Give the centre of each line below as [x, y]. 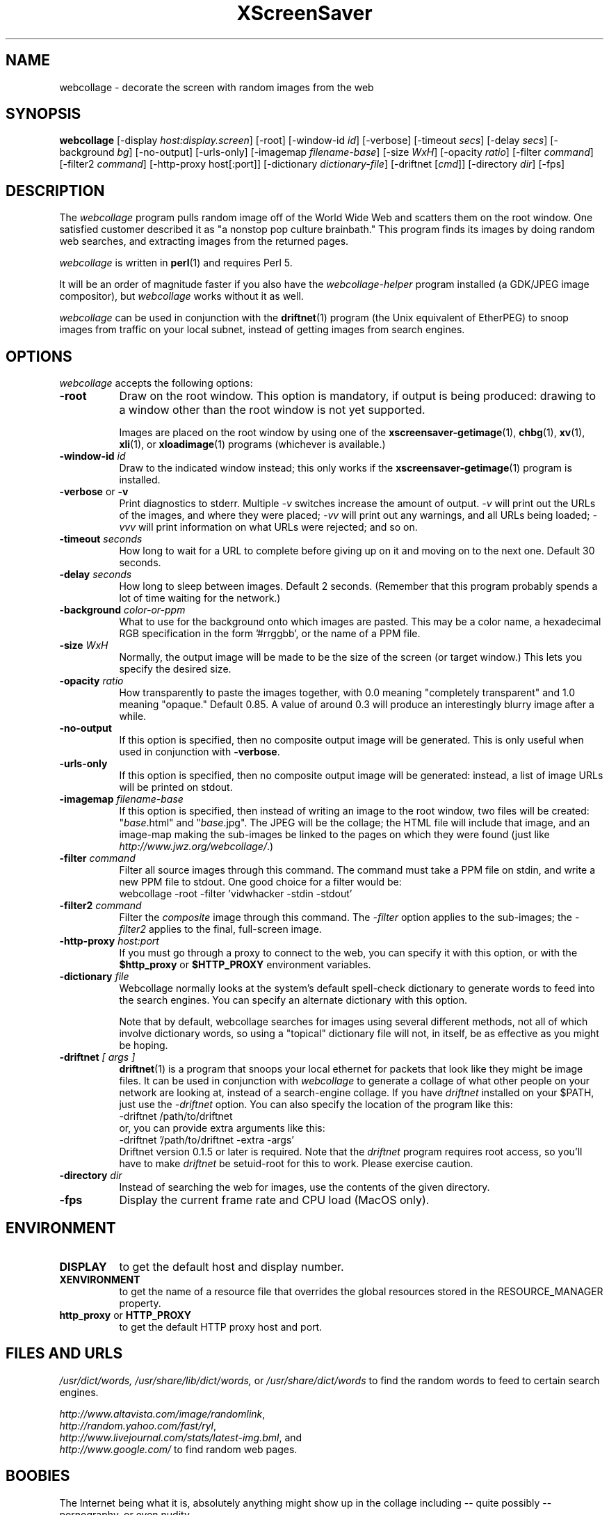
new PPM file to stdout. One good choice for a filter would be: [260, 882]
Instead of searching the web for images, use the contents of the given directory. [304, 1187]
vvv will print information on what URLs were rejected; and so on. [268, 527]
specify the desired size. [175, 669]
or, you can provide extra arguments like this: [222, 1128]
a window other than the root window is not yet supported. [272, 410]
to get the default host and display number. [232, 1266]
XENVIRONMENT [100, 1279]
